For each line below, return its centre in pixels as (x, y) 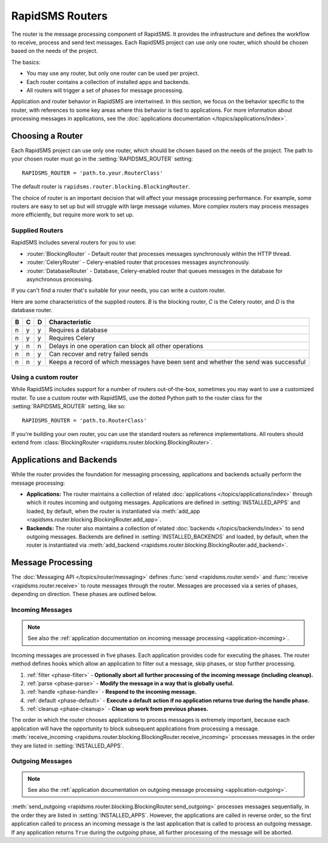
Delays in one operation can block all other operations (126, 345)
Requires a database (78, 330)
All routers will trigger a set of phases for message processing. (105, 90)
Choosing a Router (47, 136)
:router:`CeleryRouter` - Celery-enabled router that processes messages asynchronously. (138, 262)
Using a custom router (45, 377)
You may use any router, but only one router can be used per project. (113, 74)
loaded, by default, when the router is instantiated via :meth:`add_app (113, 511)
